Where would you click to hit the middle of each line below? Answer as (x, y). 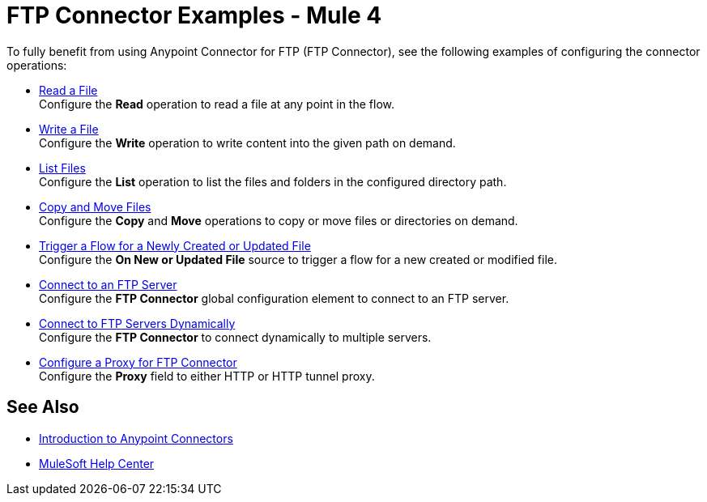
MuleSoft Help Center (97, 463)
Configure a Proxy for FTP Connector (138, 362)
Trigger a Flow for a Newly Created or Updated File (175, 245)
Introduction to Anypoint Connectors (136, 438)
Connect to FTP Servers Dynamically (137, 323)
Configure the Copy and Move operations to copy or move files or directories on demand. (279, 220)
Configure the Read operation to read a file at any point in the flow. (217, 104)
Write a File (69, 129)
